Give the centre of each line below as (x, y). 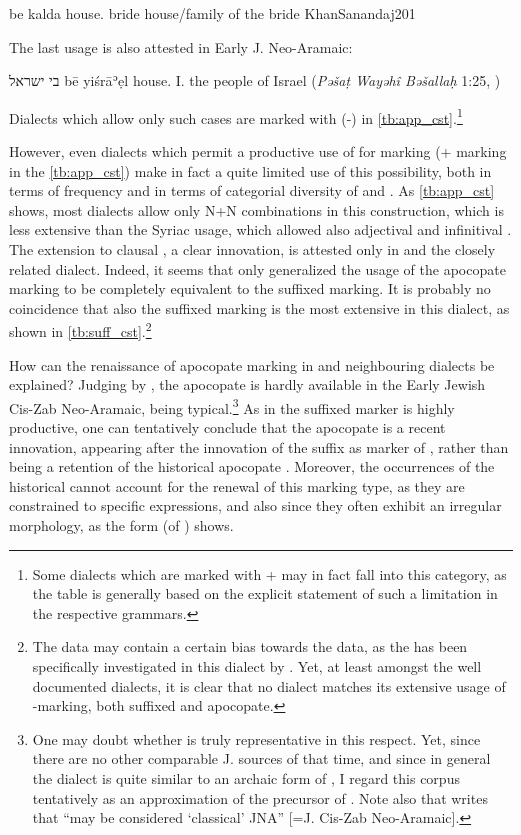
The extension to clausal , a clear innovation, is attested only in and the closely (252, 249)
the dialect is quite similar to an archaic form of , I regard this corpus (246, 777)
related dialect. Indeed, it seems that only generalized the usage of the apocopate (257, 268)
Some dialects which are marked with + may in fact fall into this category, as (269, 573)
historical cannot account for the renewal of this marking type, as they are (237, 485)
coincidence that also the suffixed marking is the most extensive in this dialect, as (259, 307)
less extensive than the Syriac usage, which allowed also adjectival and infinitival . (260, 229)
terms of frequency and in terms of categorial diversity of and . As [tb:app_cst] (252, 190)
